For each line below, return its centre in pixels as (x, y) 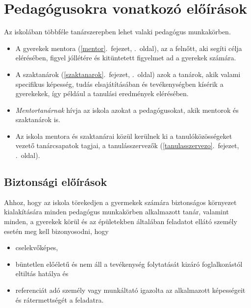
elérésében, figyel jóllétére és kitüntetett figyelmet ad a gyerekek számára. (126, 58)
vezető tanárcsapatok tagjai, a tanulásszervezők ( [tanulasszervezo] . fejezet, (127, 145)
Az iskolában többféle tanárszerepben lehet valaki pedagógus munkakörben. (117, 32)
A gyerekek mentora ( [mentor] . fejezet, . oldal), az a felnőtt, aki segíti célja (129, 48)
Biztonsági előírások (56, 182)
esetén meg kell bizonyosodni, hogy (56, 231)
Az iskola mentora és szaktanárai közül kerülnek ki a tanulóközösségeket (124, 136)
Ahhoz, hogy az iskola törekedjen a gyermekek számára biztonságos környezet (120, 202)
